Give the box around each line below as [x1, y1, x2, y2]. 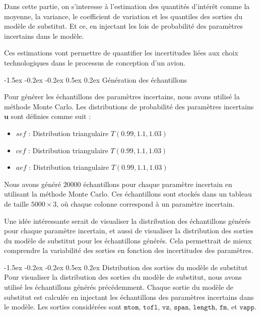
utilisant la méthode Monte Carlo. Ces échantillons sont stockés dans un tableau [4, 188, 252, 199]
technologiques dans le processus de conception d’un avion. [4, 57, 186, 68]
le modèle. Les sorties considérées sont [4, 301, 122, 312]
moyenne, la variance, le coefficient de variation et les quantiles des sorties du [4, 11, 242, 21]
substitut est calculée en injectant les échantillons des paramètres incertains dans [4, 291, 254, 302]
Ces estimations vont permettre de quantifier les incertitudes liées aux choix [4, 47, 238, 58]
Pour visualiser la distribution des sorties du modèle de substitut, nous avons [4, 272, 242, 282]
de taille [4, 198, 29, 209]
